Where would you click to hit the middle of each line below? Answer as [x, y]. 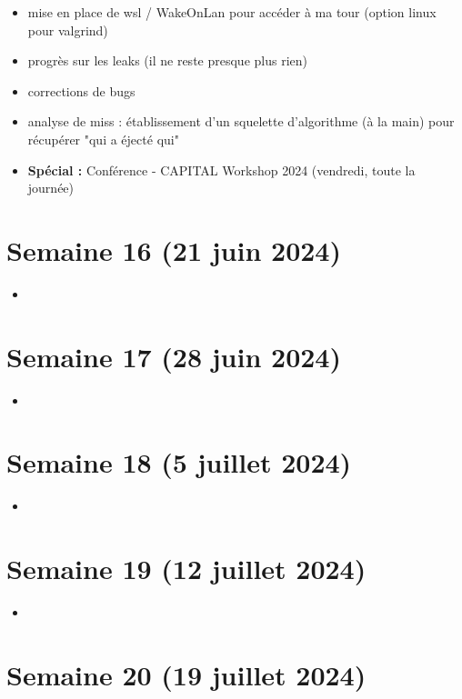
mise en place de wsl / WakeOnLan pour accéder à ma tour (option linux [232, 12]
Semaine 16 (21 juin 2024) [174, 250]
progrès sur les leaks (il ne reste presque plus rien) [167, 60]
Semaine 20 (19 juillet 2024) [186, 674]
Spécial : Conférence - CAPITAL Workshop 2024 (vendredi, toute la [221, 170]
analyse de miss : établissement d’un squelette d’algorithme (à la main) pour [241, 121]
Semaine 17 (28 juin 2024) [174, 356]
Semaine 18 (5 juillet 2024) [179, 462]
